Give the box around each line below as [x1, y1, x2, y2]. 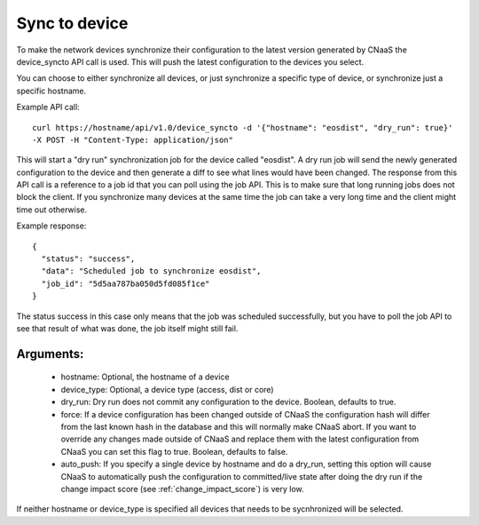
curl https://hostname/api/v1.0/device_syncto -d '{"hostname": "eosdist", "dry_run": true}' [32, 123, 453, 132]
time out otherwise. [16, 204, 88, 215]
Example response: [16, 220, 87, 231]
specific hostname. [16, 85, 87, 96]
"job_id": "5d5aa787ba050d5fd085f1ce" [41, 278, 210, 289]
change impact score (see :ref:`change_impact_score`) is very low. [60, 483, 304, 494]
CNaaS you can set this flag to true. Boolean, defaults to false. [60, 446, 288, 457]
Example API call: [16, 102, 80, 113]
